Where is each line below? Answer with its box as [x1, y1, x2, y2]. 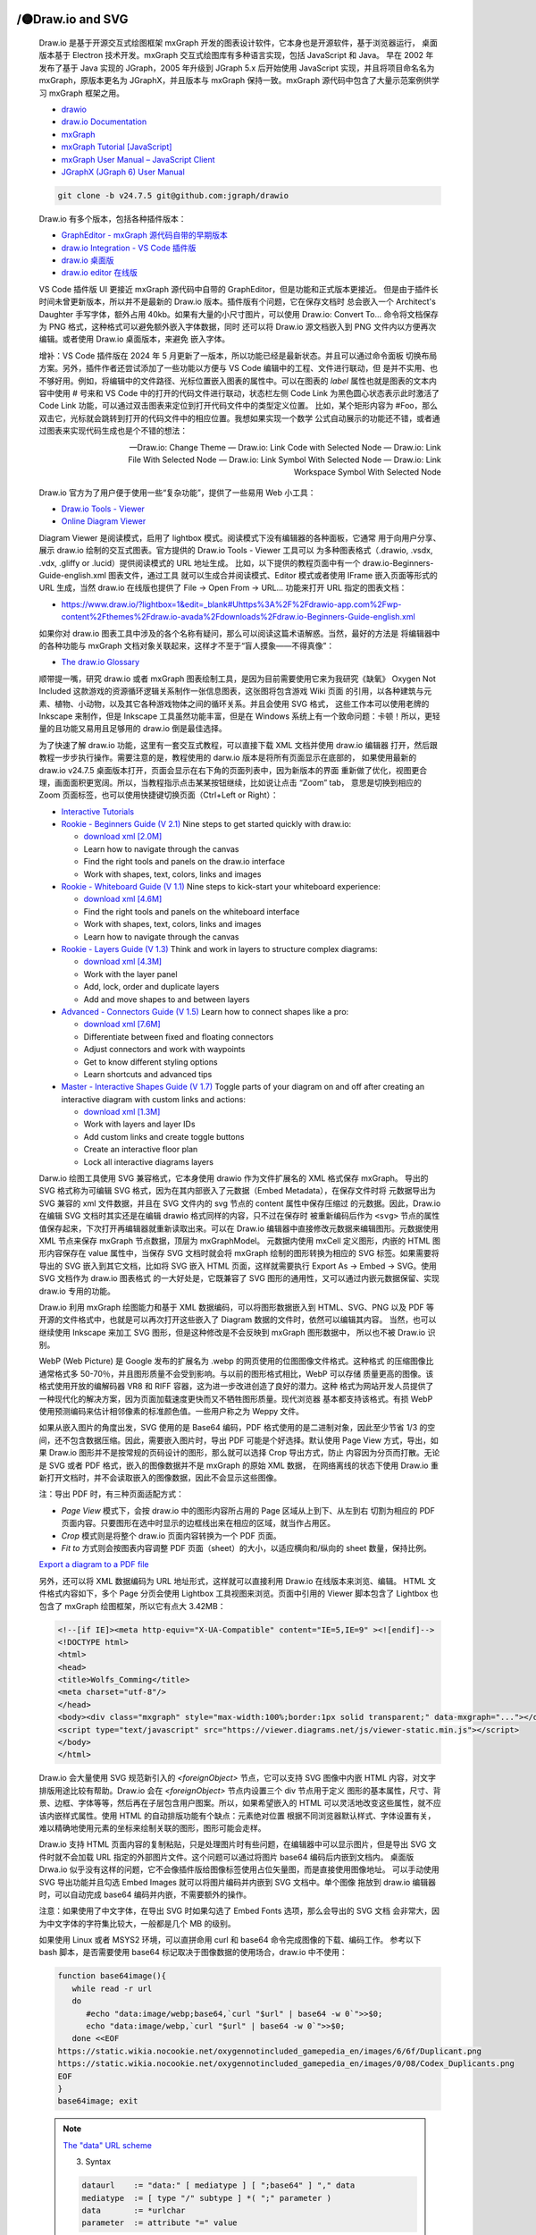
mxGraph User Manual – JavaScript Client [61, 154, 215, 164]
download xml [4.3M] [83, 957, 163, 967]
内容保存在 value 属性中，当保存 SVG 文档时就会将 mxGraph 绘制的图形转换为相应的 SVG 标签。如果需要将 [46, 1248, 440, 1259]
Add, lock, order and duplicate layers [83, 982, 220, 992]
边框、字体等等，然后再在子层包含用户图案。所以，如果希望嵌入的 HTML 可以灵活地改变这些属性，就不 [54, 1798, 433, 1809]
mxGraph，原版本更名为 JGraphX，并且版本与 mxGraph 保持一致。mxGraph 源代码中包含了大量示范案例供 [38, 75, 432, 86]
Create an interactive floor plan [83, 1144, 198, 1155]
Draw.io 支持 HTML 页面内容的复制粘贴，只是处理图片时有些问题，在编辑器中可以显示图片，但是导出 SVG [38, 1839, 427, 1850]
